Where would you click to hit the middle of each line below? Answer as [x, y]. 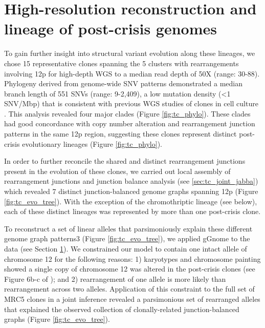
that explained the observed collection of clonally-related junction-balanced [122, 309]
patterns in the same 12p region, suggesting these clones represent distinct [120, 134]
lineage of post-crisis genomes [111, 28]
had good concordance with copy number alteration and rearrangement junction [130, 123]
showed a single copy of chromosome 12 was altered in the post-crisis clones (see [130, 269]
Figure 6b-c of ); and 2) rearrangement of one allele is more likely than [115, 278]
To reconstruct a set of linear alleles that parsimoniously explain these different [128, 228]
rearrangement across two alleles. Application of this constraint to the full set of [129, 289]
